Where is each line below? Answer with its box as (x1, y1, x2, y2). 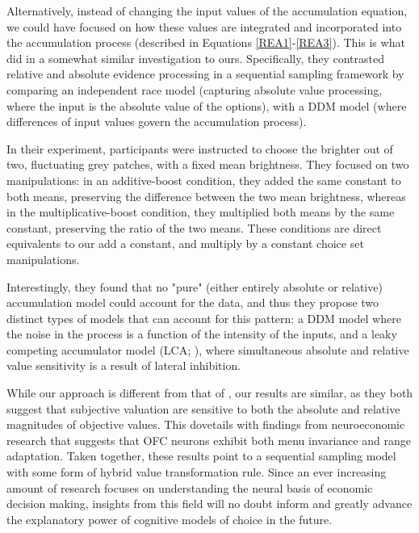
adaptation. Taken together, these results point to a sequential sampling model (6, 447, 396, 464)
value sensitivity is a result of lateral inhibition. (6, 357, 241, 374)
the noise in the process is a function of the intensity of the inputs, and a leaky (6, 325, 397, 342)
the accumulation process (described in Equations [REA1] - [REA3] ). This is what (6, 34, 405, 51)
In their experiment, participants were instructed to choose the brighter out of (6, 140, 393, 157)
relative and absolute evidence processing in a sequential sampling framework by (6, 65, 404, 82)
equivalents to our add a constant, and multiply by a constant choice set (6, 235, 364, 252)
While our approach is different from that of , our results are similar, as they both (6, 384, 413, 401)
